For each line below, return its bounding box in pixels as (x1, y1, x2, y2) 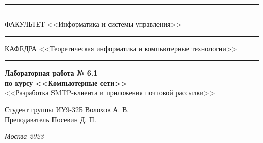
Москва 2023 (5, 131, 44, 141)
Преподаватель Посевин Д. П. (5, 114, 96, 124)
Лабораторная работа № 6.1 (5, 67, 98, 78)
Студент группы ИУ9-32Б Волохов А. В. (5, 104, 129, 114)
